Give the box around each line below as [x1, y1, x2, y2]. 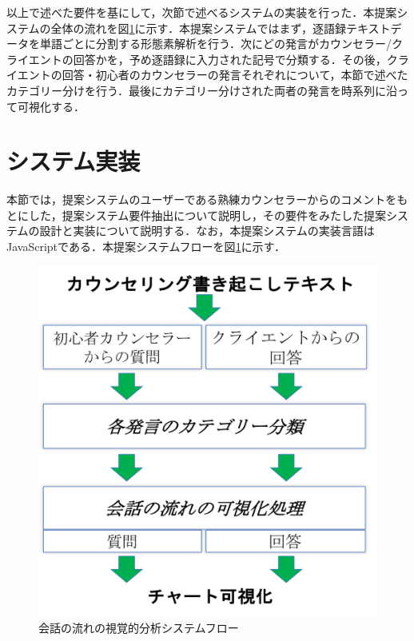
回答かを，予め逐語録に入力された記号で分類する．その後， [73, 50, 387, 67]
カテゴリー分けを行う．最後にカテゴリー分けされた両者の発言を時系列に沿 [6, 82, 397, 98]
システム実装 [6, 145, 141, 177]
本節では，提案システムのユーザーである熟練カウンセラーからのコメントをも [6, 191, 408, 208]
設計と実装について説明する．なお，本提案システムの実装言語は [39, 222, 375, 239]
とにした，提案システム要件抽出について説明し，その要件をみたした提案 [6, 206, 386, 223]
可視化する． [17, 98, 85, 114]
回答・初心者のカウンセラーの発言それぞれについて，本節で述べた [62, 66, 408, 83]
